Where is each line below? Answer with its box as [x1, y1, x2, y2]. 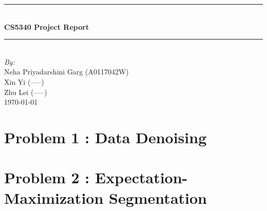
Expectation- [94, 167, 188, 188]
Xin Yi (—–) [4, 76, 44, 87]
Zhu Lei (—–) [4, 86, 47, 97]
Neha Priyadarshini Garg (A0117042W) [4, 66, 129, 77]
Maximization [4, 187, 104, 208]
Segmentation [109, 187, 207, 208]
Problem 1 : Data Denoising [4, 126, 207, 147]
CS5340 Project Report [4, 21, 89, 32]
